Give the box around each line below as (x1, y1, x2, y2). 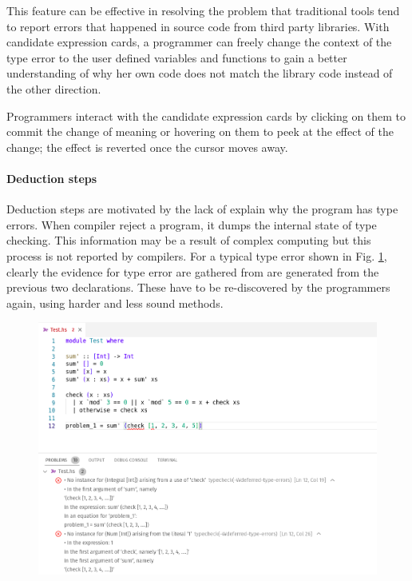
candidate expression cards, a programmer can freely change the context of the (6, 34, 392, 50)
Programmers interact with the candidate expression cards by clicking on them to (6, 107, 406, 124)
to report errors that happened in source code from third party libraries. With (6, 18, 390, 34)
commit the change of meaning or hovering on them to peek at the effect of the (6, 123, 394, 140)
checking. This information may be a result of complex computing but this (6, 232, 371, 249)
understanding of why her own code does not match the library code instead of (6, 65, 393, 82)
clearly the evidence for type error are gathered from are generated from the (6, 263, 379, 280)
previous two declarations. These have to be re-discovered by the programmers (6, 279, 390, 296)
